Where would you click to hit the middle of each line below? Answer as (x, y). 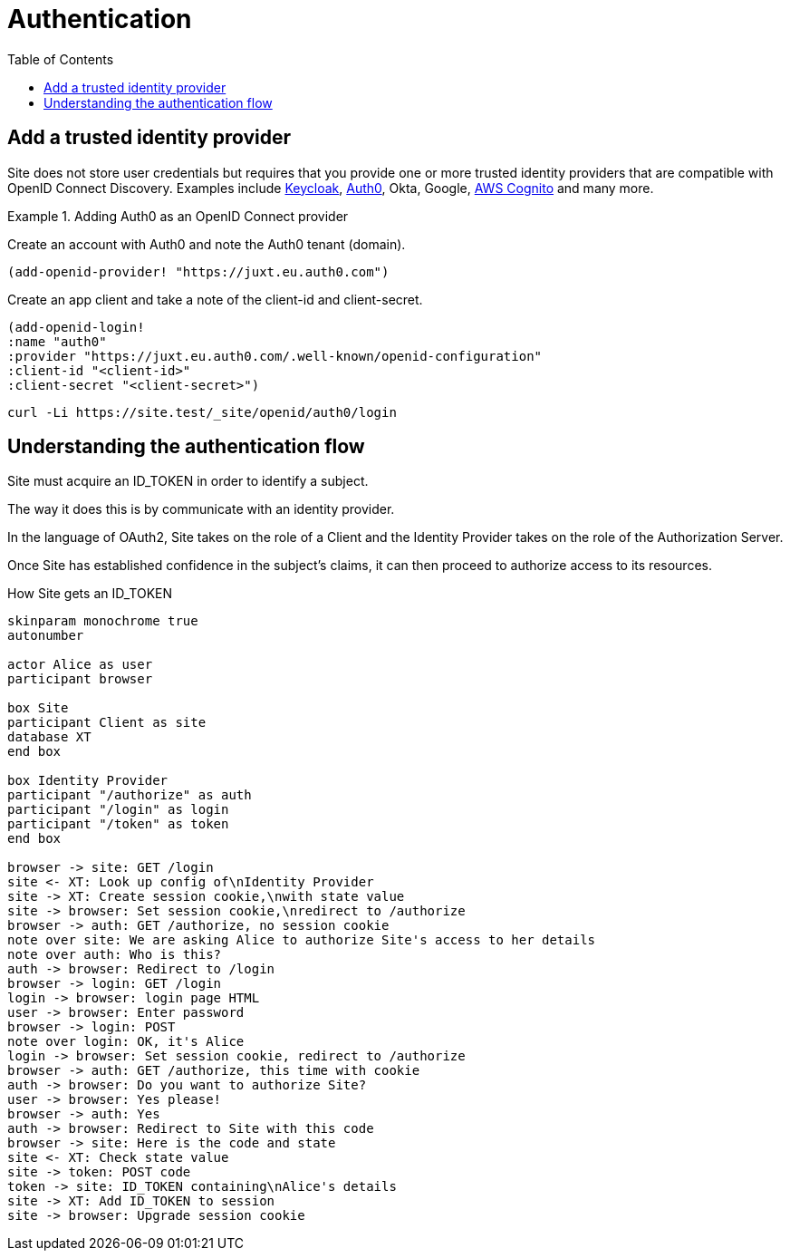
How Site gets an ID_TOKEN (90, 594)
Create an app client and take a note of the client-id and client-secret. (215, 299)
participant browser (80, 679)
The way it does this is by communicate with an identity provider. (201, 509)
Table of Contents (61, 59)
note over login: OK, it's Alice (126, 1042)
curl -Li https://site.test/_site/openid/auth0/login (202, 412)
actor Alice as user (80, 665)
